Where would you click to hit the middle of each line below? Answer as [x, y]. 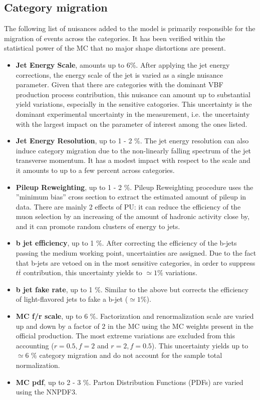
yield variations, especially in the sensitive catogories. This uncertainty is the [134, 104]
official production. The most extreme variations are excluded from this [125, 336]
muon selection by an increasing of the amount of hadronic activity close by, [133, 216]
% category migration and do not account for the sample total [127, 355]
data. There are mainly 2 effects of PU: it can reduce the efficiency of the [128, 206]
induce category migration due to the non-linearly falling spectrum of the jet [134, 150]
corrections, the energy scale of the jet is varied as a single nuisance [119, 74]
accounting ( [35, 345]
